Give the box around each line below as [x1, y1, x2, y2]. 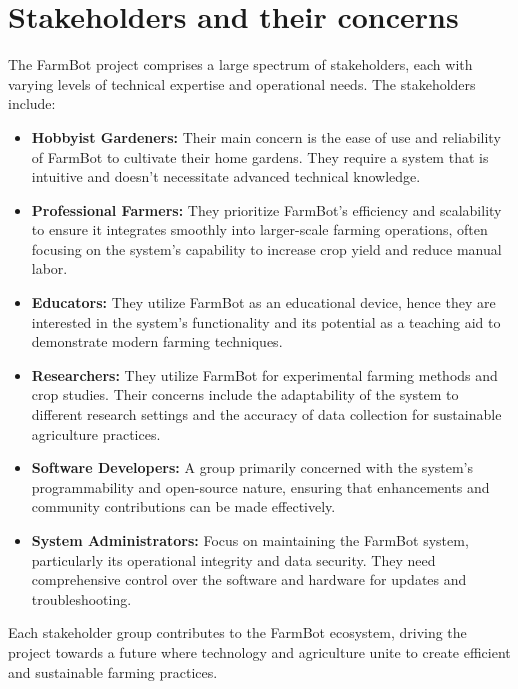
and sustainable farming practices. [8, 661, 218, 682]
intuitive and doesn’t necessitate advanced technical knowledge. [31, 166, 421, 187]
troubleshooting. [31, 588, 132, 609]
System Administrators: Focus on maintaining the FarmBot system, [31, 530, 469, 550]
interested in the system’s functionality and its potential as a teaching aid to [31, 311, 501, 332]
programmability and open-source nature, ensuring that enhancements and [31, 476, 490, 497]
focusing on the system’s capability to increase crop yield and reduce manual [31, 238, 502, 259]
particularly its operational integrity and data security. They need [31, 549, 436, 570]
